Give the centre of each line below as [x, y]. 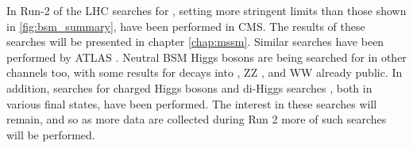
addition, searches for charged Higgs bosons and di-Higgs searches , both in [189, 87]
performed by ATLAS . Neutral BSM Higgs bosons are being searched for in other [206, 57]
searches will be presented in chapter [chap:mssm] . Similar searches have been [195, 42]
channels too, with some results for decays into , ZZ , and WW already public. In [205, 72]
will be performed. [51, 134]
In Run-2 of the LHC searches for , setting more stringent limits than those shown [206, 10]
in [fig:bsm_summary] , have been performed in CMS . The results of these [186, 26]
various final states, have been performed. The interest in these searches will [192, 103]
